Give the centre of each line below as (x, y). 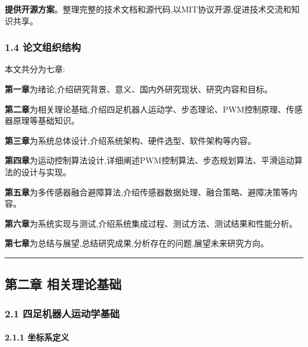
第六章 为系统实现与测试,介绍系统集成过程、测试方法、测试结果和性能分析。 (151, 223)
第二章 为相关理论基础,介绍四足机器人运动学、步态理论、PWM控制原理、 (145, 109)
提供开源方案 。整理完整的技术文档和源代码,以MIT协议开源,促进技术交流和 (148, 9)
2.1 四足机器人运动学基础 (62, 313)
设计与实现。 (46, 171)
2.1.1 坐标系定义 (37, 337)
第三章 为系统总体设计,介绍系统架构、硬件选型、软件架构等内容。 (130, 140)
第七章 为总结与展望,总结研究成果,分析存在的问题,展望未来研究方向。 (137, 243)
